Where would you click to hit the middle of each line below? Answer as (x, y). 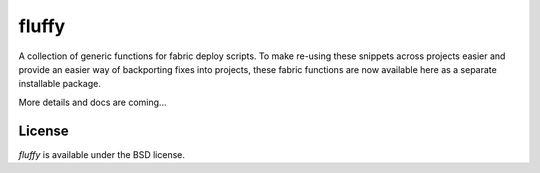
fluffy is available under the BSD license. (101, 154)
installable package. (60, 84)
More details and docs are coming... (92, 102)
